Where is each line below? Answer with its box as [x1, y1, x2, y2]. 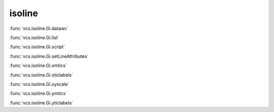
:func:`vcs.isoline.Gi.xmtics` [9, 62, 67, 68]
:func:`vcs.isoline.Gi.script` [9, 44, 65, 50]
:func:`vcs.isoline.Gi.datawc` [9, 25, 68, 31]
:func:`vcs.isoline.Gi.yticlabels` [9, 99, 74, 106]
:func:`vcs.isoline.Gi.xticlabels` [9, 71, 74, 78]
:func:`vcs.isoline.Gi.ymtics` [9, 90, 67, 96]
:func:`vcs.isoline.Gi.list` [9, 34, 59, 41]
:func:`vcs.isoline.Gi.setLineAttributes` [9, 53, 89, 59]
